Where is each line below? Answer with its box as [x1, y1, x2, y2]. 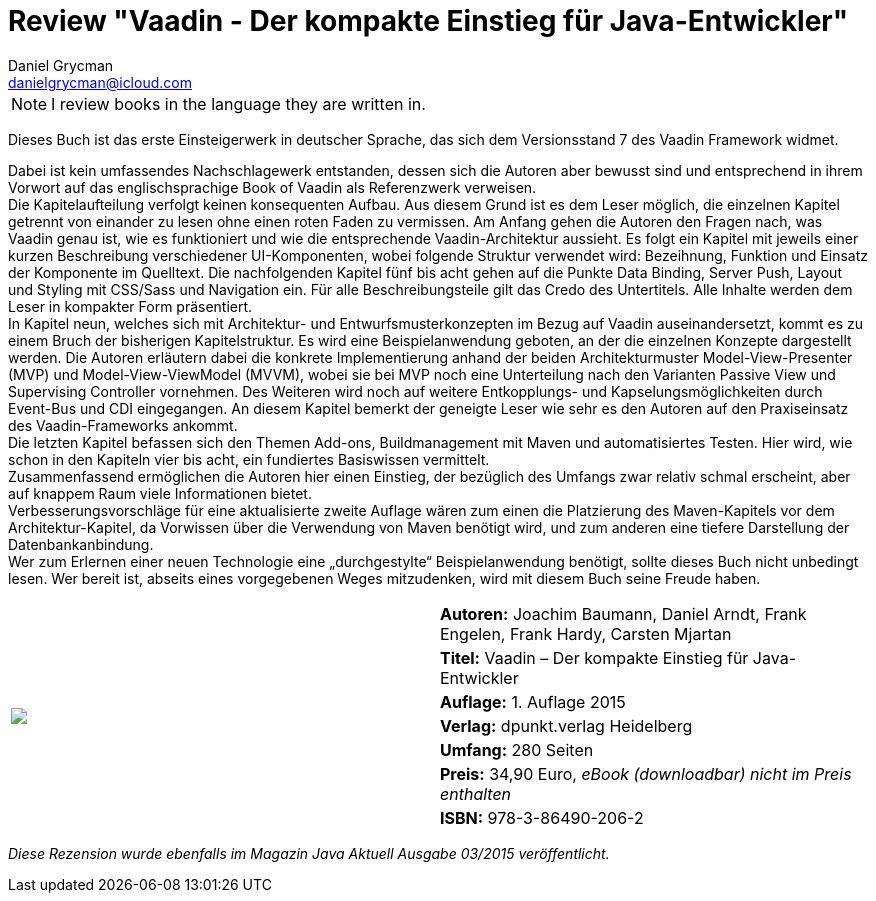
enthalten [440, 783, 512, 804]
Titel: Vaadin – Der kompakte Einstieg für [440, 647, 749, 668]
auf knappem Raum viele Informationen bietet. [8, 484, 312, 502]
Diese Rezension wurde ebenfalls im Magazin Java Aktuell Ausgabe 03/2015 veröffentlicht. [8, 844, 610, 862]
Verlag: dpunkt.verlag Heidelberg [440, 715, 693, 736]
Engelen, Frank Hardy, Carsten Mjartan [440, 623, 732, 644]
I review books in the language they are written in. [51, 93, 426, 114]
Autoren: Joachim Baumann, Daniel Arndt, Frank [440, 603, 807, 624]
